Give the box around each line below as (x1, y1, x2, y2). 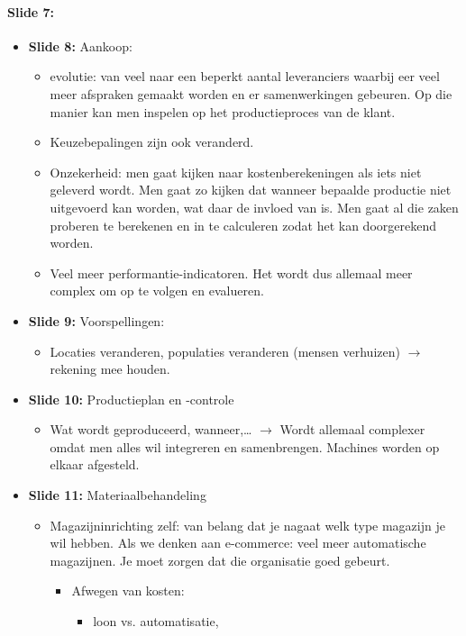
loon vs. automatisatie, (93, 612, 219, 631)
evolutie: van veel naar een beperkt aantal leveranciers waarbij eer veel (50, 67, 440, 86)
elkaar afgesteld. (50, 455, 140, 474)
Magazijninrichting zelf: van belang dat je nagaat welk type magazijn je (50, 515, 445, 534)
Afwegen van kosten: (71, 581, 185, 600)
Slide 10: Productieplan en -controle (28, 389, 234, 408)
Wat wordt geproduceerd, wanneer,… (50, 420, 252, 439)
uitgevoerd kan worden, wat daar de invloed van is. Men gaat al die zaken (50, 197, 459, 216)
